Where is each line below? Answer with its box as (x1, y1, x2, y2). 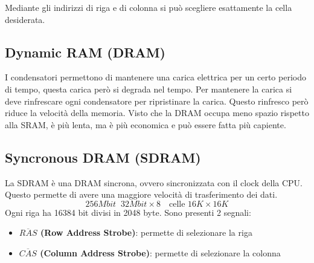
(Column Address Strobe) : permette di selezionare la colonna (40, 246, 281, 259)
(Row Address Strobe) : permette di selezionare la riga (40, 226, 252, 239)
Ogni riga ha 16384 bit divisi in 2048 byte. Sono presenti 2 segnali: (5, 206, 251, 218)
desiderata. (5, 13, 45, 25)
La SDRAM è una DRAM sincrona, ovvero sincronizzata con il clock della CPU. (5, 176, 303, 189)
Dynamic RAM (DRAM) (5, 42, 165, 61)
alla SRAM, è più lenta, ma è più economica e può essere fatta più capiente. (5, 118, 286, 131)
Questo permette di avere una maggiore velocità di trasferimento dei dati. (5, 188, 278, 201)
